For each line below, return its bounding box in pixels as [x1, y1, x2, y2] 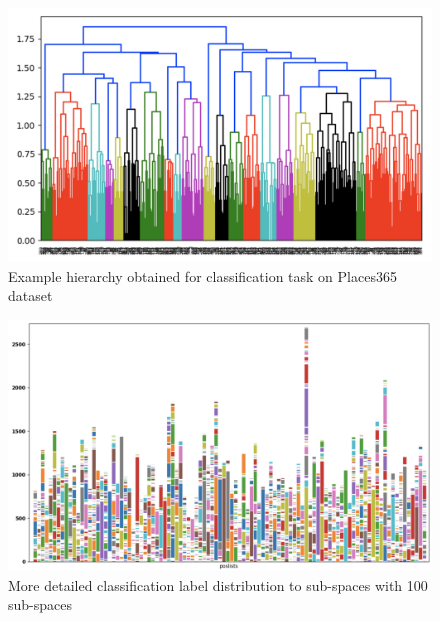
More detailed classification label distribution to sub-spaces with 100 [8, 574, 428, 595]
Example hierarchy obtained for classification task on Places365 [8, 265, 397, 286]
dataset [8, 285, 53, 306]
